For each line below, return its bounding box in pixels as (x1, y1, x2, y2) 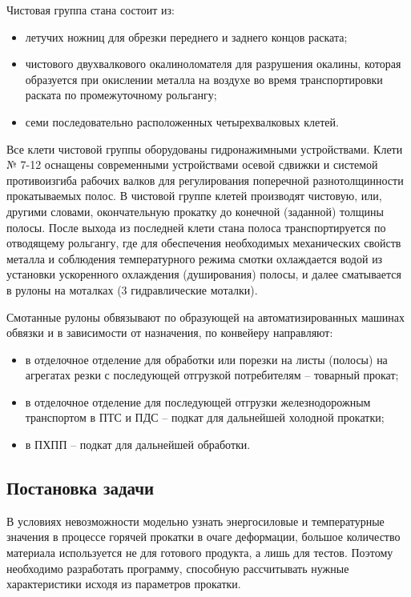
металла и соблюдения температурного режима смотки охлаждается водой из (6, 250, 383, 266)
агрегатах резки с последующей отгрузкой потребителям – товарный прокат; (25, 367, 399, 383)
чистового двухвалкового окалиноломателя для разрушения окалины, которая (25, 55, 401, 72)
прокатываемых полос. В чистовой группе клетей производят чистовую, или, (6, 187, 382, 204)
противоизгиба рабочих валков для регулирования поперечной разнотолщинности (6, 171, 404, 188)
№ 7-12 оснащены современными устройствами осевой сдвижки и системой (6, 156, 378, 173)
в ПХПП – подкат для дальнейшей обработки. (25, 436, 251, 453)
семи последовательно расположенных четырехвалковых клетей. (25, 113, 339, 130)
